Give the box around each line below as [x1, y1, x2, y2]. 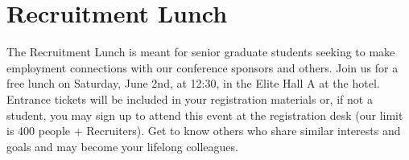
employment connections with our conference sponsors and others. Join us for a [6, 59, 399, 76]
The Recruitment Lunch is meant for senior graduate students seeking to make [6, 43, 395, 60]
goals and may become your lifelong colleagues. [6, 137, 238, 154]
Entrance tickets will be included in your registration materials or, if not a [6, 90, 373, 107]
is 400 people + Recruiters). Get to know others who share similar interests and [6, 122, 401, 139]
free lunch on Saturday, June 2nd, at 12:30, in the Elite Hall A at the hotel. [6, 75, 380, 92]
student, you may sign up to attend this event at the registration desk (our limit [6, 106, 403, 123]
